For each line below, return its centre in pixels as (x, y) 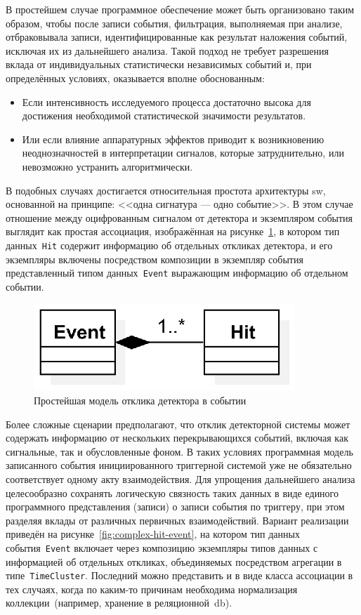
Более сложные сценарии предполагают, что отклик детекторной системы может (178, 424)
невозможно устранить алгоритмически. (107, 166)
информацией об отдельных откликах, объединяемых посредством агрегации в (174, 561)
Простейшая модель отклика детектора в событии (140, 400)
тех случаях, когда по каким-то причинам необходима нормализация (152, 589)
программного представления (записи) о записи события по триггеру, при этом (175, 507)
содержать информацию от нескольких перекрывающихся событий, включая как (177, 438)
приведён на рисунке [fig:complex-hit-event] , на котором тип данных (153, 534)
